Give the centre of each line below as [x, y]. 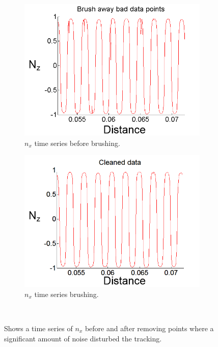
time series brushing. [66, 294]
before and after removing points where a [149, 328]
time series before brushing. [77, 143]
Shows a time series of [38, 328]
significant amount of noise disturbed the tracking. [83, 338]
